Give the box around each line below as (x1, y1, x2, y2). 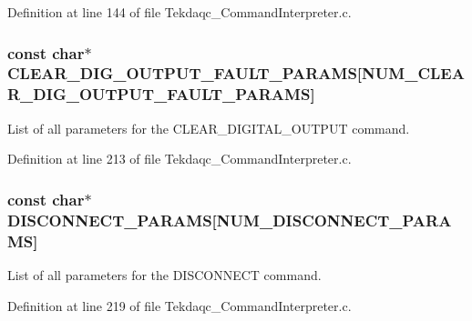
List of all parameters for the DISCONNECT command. (7, 265, 322, 284)
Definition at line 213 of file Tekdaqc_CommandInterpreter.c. (7, 149, 352, 168)
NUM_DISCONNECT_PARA (216, 208, 452, 231)
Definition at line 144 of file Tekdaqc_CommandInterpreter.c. (7, 3, 352, 21)
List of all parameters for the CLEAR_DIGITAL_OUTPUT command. (7, 118, 410, 137)
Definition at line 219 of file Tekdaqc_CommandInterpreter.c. (7, 296, 352, 315)
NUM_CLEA (362, 62, 465, 85)
